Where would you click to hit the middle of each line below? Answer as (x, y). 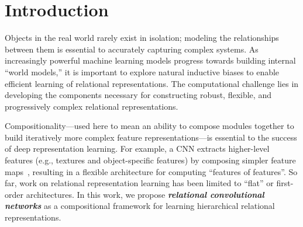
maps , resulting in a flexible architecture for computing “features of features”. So (151, 171)
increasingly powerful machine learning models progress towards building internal (150, 60)
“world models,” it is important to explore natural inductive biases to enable (142, 71)
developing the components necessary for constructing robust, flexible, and (138, 95)
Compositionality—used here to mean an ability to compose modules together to (149, 126)
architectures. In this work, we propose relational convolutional (145, 194)
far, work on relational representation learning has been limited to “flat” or (139, 183)
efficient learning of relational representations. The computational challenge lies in (152, 83)
